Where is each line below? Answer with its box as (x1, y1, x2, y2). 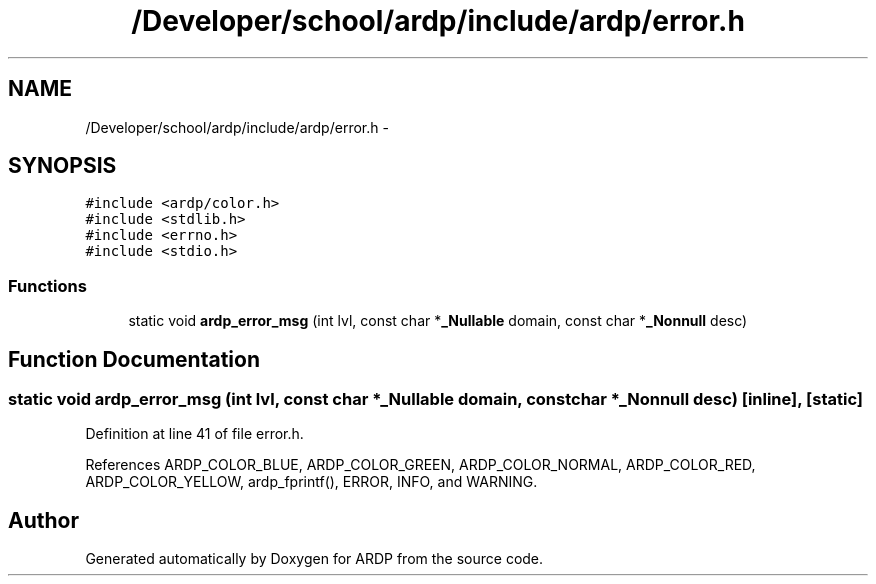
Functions (8, 275, 87, 296)
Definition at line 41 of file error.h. (85, 425, 304, 443)
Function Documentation (8, 346, 260, 372)
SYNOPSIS (8, 153, 117, 179)
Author (8, 507, 79, 533)
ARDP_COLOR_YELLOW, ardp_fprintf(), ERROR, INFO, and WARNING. (85, 473, 538, 491)
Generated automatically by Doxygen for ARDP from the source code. (85, 550, 544, 568)
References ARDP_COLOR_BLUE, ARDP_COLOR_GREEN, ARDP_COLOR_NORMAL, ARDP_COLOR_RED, (85, 456, 756, 474)
